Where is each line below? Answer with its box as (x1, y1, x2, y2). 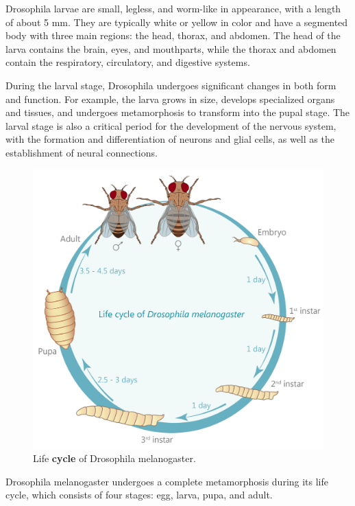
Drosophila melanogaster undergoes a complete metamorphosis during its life (5, 474, 329, 488)
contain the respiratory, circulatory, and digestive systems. (5, 55, 250, 69)
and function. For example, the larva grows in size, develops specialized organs (5, 91, 335, 106)
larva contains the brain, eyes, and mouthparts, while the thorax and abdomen (5, 41, 336, 56)
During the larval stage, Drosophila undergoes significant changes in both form (5, 78, 336, 92)
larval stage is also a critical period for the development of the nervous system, (5, 118, 336, 133)
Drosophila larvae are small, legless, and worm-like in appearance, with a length (5, 1, 341, 15)
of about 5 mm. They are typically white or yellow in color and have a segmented (5, 14, 348, 29)
